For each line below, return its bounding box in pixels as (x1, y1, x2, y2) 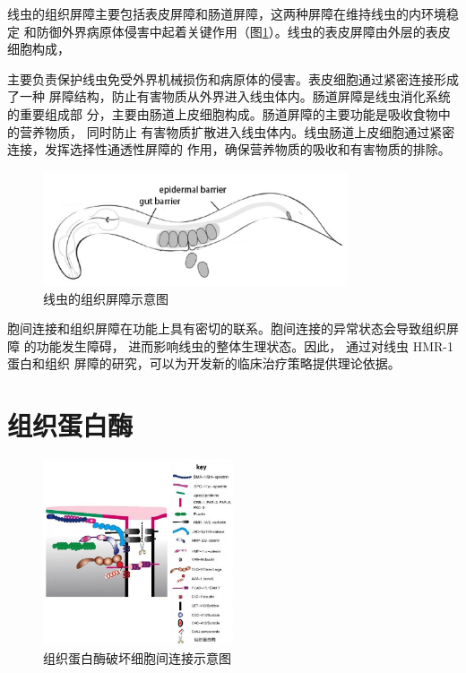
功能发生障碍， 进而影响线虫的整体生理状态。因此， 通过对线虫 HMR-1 (36, 336, 453, 355)
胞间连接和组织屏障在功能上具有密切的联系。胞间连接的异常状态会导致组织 (7, 319, 446, 338)
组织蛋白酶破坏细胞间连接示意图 (43, 648, 231, 667)
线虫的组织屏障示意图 (43, 289, 168, 307)
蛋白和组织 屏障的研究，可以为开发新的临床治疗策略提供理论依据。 (7, 354, 401, 373)
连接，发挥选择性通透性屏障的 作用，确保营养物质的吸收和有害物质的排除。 (7, 140, 451, 159)
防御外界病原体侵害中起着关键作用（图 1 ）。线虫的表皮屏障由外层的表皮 (36, 22, 451, 40)
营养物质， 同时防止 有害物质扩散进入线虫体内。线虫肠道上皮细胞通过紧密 (19, 122, 455, 141)
